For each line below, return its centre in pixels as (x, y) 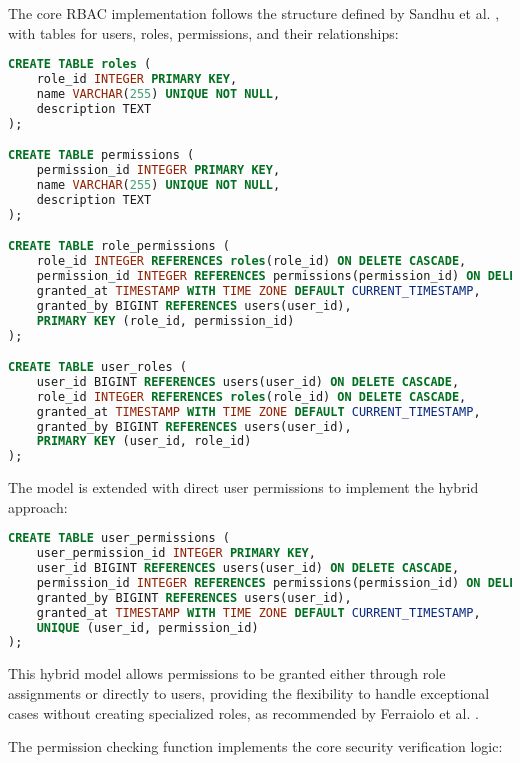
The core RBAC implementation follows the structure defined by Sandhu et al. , (254, 13)
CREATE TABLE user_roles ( (97, 367)
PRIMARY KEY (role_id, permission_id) (165, 320)
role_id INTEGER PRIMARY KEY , (137, 79)
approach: (38, 506)
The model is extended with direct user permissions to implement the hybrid (243, 487)
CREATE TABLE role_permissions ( (119, 246)
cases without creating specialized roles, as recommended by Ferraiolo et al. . (243, 712)
